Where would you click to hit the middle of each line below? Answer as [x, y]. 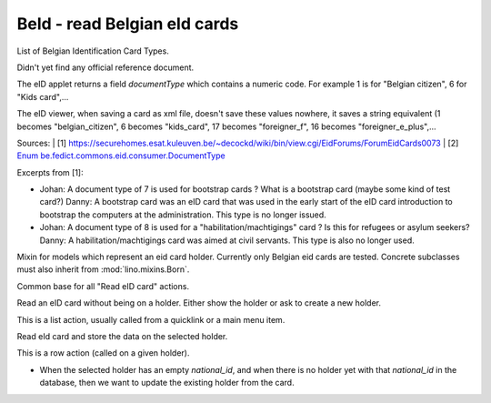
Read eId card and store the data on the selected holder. [122, 336]
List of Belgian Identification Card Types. [93, 51]
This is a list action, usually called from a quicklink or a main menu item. [151, 319]
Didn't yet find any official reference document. [105, 67]
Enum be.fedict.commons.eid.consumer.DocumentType [121, 156]
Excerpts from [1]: [50, 172]
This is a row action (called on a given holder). [103, 353]
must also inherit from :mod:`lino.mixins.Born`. [103, 269]
